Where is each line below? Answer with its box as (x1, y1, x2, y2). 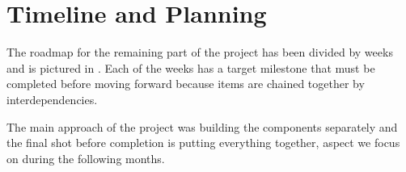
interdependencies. (6, 90, 98, 107)
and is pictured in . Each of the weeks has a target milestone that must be (6, 59, 375, 76)
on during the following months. (6, 149, 165, 166)
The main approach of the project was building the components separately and (6, 118, 398, 135)
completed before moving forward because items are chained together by (6, 75, 365, 92)
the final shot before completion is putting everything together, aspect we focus (6, 134, 400, 151)
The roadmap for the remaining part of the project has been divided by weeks (6, 44, 393, 61)
